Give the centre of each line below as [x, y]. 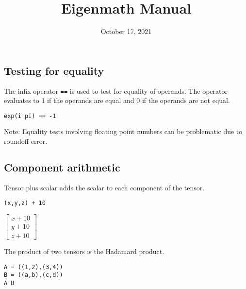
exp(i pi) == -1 [30, 116]
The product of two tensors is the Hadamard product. [84, 251]
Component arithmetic [62, 167]
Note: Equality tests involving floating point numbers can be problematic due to [123, 131]
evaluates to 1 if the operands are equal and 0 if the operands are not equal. [117, 100]
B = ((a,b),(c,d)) [33, 275]
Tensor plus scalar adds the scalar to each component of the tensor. [104, 187]
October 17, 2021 [126, 31]
